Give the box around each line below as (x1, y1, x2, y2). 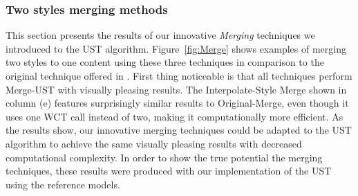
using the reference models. (6, 177, 120, 191)
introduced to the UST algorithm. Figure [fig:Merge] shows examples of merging (6, 41, 346, 55)
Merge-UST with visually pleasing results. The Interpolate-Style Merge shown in (6, 82, 347, 96)
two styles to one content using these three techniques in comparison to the (6, 55, 324, 69)
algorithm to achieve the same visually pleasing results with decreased (6, 136, 302, 150)
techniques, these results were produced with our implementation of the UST (6, 163, 332, 178)
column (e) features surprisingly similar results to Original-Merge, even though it (6, 96, 349, 110)
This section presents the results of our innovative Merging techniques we (6, 28, 315, 42)
